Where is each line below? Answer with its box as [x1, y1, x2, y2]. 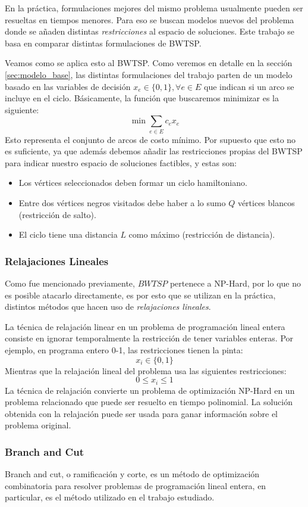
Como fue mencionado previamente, [5, 277, 135, 290]
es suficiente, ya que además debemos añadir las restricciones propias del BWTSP [5, 145, 303, 157]
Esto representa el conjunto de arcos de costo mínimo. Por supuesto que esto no [5, 133, 296, 145]
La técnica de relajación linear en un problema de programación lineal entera [5, 320, 285, 332]
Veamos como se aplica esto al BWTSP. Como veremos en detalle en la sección [5, 57, 293, 69]
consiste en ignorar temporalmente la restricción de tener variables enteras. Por [5, 332, 294, 344]
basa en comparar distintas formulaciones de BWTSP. [5, 36, 202, 49]
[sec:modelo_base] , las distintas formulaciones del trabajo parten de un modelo [5, 68, 293, 80]
